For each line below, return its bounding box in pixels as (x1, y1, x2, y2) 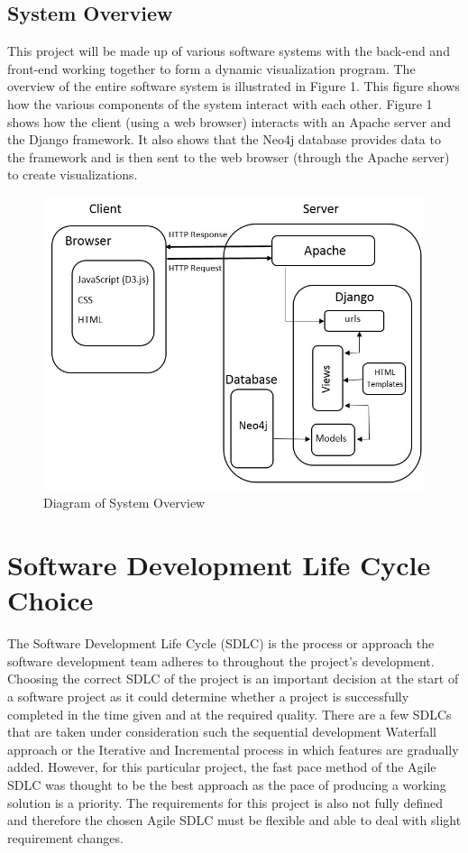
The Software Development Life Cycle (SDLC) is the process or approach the (7, 634, 435, 653)
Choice (7, 582, 94, 619)
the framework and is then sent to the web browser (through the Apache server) (7, 147, 450, 166)
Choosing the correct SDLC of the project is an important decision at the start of (7, 669, 459, 688)
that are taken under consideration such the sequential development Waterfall (7, 722, 437, 741)
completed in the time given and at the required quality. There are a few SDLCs (7, 704, 452, 723)
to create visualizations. (7, 165, 138, 184)
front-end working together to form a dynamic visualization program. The (7, 59, 416, 78)
